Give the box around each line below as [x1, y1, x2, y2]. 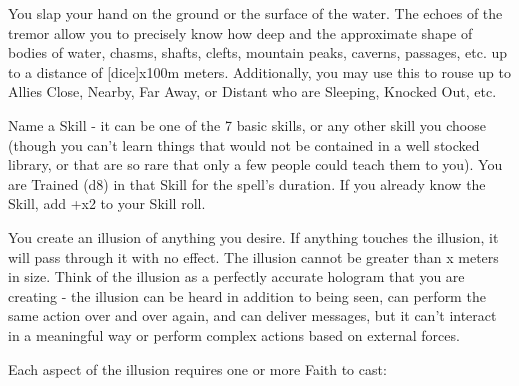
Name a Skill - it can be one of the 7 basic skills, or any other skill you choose [8, 114, 486, 135]
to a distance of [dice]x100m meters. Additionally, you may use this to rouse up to [8, 61, 511, 82]
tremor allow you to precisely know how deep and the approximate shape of [8, 22, 473, 43]
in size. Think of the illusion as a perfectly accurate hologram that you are [8, 266, 465, 287]
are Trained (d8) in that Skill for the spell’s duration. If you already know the [8, 173, 486, 194]
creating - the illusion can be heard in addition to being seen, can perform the [8, 285, 486, 306]
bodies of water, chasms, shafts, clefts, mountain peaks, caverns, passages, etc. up [8, 42, 508, 63]
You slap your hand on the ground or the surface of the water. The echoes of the [8, 3, 503, 23]
